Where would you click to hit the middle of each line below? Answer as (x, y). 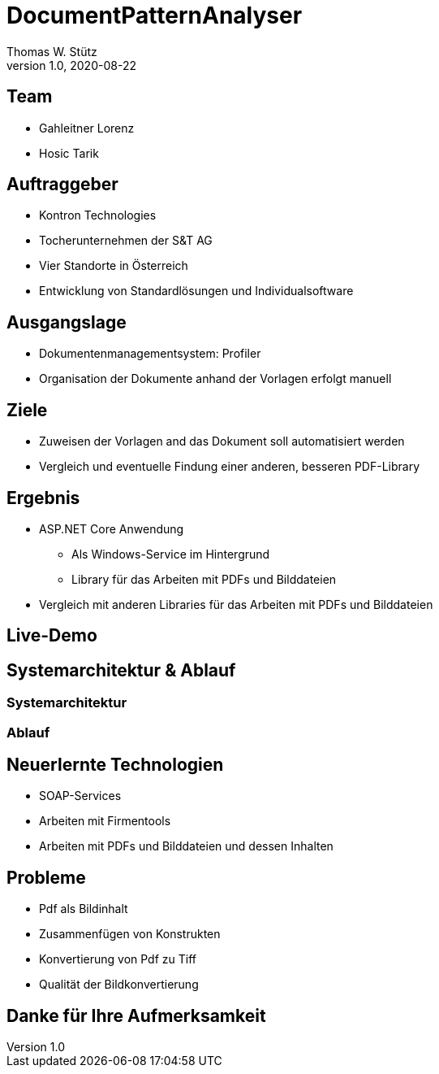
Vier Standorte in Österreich (114, 266)
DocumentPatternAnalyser (155, 15)
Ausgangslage (67, 322)
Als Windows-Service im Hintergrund (171, 554)
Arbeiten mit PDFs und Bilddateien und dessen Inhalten (186, 846)
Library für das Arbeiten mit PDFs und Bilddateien (204, 579)
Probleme (46, 877)
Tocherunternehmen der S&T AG (126, 241)
